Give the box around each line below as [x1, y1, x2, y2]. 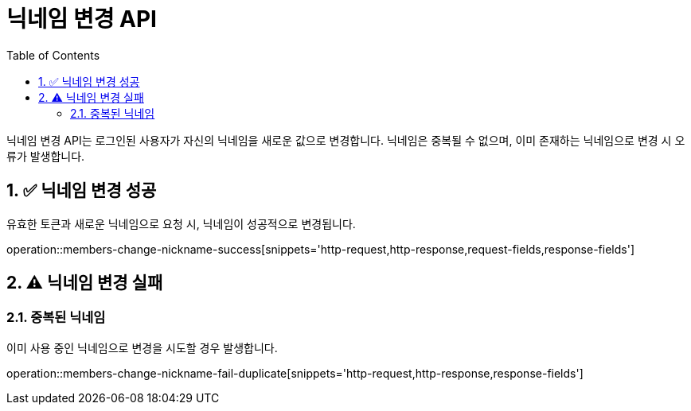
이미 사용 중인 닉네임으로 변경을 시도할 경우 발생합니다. [6, 340, 278, 355]
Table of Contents [6, 48, 100, 62]
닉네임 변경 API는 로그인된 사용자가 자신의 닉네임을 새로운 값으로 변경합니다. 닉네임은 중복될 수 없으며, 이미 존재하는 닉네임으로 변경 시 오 [6, 133, 685, 147]
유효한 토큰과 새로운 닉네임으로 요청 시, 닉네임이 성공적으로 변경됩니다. [6, 216, 356, 231]
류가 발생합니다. [6, 149, 85, 163]
